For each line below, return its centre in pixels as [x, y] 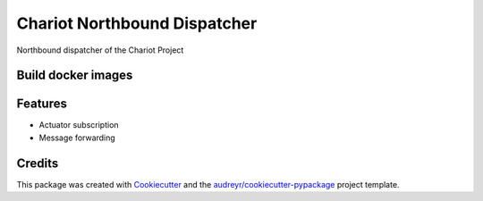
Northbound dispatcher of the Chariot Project [100, 50]
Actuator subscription [79, 125]
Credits [38, 163]
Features [42, 104]
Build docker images [75, 75]
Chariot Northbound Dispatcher [137, 23]
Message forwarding [77, 138]
